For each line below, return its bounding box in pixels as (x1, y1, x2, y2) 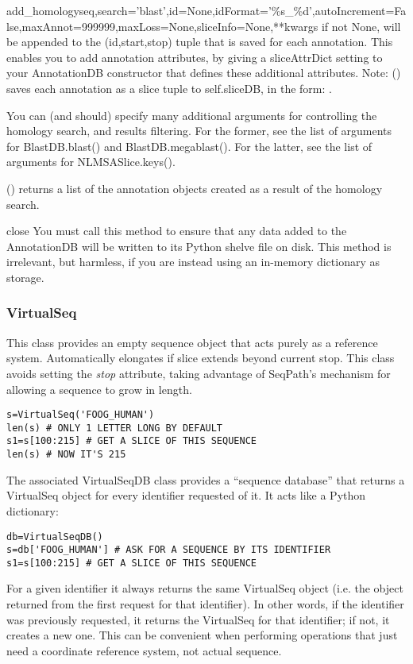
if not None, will (321, 17, 401, 34)
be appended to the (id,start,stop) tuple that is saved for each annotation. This (6, 33, 393, 50)
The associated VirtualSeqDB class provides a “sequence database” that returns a (6, 471, 405, 488)
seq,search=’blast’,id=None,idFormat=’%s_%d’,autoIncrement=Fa (79, 2, 407, 18)
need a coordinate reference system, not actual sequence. (6, 642, 282, 658)
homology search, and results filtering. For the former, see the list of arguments (6, 122, 392, 139)
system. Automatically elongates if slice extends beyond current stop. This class (6, 349, 395, 366)
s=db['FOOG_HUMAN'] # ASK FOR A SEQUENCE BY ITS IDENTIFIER (6, 544, 331, 556)
